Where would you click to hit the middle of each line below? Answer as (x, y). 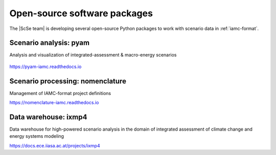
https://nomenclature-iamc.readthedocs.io (54, 103)
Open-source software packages (81, 13)
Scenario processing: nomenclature (68, 81)
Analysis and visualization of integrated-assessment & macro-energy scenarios (93, 55)
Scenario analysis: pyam (49, 43)
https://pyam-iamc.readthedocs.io (45, 67)
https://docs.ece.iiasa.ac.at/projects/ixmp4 (55, 145)
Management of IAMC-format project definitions (60, 93)
